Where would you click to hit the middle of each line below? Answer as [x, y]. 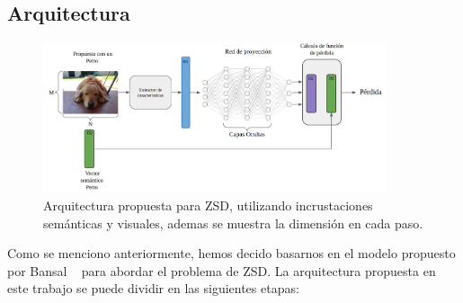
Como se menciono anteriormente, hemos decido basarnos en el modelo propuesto [231, 253]
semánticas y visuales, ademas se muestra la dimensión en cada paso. [233, 223]
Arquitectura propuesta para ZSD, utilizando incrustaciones [208, 205]
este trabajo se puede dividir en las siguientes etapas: [153, 288]
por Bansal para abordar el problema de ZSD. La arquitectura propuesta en [222, 270]
